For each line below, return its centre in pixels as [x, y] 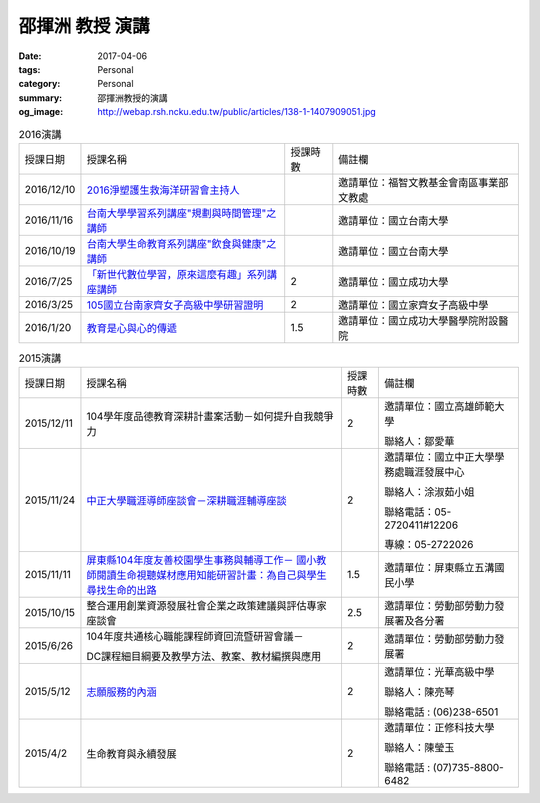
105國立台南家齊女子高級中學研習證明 [175, 305]
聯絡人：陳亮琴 [419, 692]
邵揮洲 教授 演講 [84, 26]
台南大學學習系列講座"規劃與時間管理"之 [181, 213]
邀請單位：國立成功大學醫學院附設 [418, 320]
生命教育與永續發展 [131, 754]
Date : [30, 56]
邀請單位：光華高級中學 [439, 672]
